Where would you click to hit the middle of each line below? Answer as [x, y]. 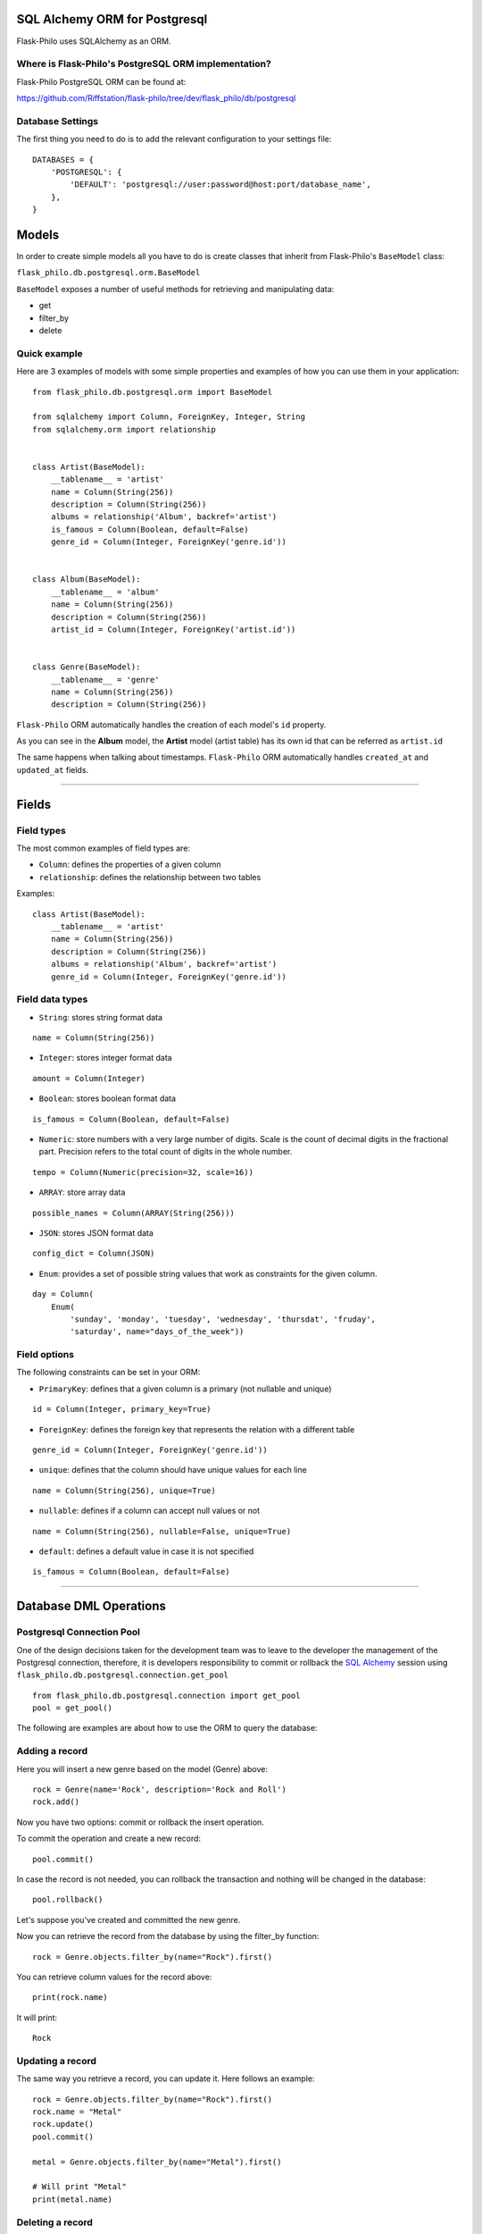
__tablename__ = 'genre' [105, 680]
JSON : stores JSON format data [96, 1232]
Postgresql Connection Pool [78, 1633]
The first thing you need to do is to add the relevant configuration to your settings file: [174, 139]
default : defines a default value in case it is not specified [146, 1551]
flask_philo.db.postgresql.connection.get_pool [123, 1675]
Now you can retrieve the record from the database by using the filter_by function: [168, 1936]
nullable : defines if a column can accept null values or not [150, 1511]
